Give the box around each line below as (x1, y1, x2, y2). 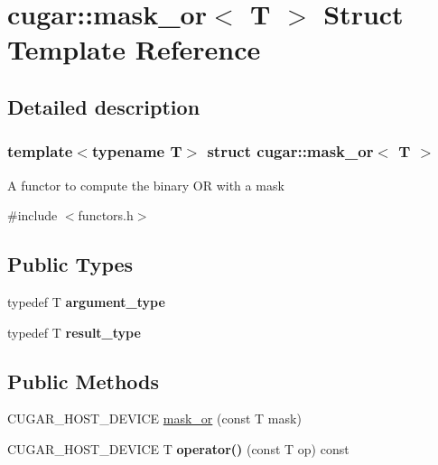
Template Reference (7, 31, 261, 68)
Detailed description (7, 92, 200, 120)
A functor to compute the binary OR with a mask (7, 175, 284, 194)
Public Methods (7, 367, 160, 395)
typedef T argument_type (7, 292, 165, 311)
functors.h (78, 206, 134, 225)
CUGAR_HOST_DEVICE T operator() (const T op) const (7, 439, 349, 458)
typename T (91, 140, 182, 163)
